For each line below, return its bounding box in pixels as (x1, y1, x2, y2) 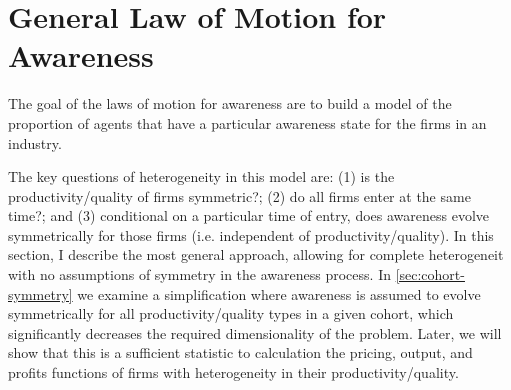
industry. (8, 132, 62, 153)
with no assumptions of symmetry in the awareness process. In (8, 264, 391, 285)
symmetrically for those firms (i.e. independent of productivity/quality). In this (8, 224, 494, 245)
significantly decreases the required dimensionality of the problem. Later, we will (8, 322, 502, 343)
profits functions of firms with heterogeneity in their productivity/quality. (8, 362, 459, 383)
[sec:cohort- (395, 264, 465, 285)
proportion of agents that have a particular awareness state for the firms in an (8, 112, 487, 133)
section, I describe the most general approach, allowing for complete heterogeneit (8, 244, 504, 265)
